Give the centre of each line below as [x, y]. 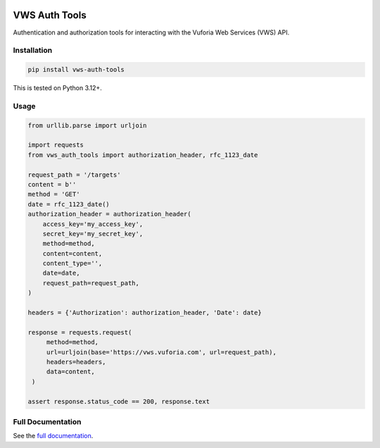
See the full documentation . [53, 436]
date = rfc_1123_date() [69, 204]
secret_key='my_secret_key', [93, 234]
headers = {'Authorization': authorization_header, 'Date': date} [145, 313]
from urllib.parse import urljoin [87, 125]
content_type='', [72, 263]
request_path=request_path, [91, 283]
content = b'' [52, 184]
